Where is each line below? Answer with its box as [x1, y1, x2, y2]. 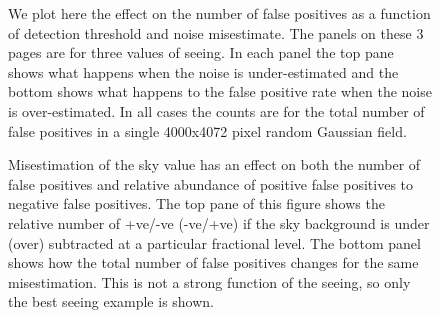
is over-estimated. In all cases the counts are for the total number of [8, 100, 425, 121]
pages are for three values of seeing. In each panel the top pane [8, 42, 394, 63]
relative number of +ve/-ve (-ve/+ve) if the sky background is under [8, 212, 430, 233]
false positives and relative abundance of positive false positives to [8, 173, 414, 194]
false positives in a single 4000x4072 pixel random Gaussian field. [8, 120, 407, 141]
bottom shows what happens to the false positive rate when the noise [8, 81, 432, 102]
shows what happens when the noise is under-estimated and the [8, 61, 399, 82]
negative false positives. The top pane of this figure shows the [8, 193, 385, 214]
